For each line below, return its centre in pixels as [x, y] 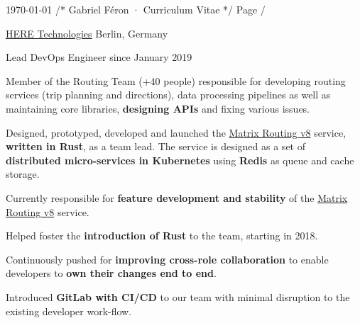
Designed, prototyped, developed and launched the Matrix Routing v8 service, [176, 132]
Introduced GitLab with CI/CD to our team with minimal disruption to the [178, 296]
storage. [23, 174]
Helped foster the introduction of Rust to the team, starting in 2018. [162, 236]
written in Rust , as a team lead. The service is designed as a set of [156, 146]
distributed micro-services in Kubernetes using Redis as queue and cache [180, 160]
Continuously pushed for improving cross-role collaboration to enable [167, 259]
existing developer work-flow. [69, 311]
